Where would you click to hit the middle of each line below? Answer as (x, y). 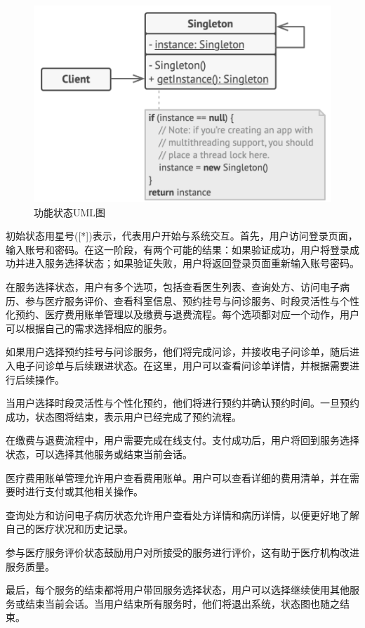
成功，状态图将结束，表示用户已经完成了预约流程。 (124, 416)
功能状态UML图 (70, 212)
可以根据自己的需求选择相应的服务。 (89, 328)
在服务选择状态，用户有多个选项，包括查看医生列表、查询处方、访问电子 (173, 287)
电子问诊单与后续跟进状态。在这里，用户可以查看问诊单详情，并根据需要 (182, 365)
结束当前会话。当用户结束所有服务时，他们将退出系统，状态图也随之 (182, 603)
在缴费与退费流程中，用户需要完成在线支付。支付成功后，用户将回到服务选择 (182, 440)
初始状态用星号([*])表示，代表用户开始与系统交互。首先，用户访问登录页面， (182, 236)
